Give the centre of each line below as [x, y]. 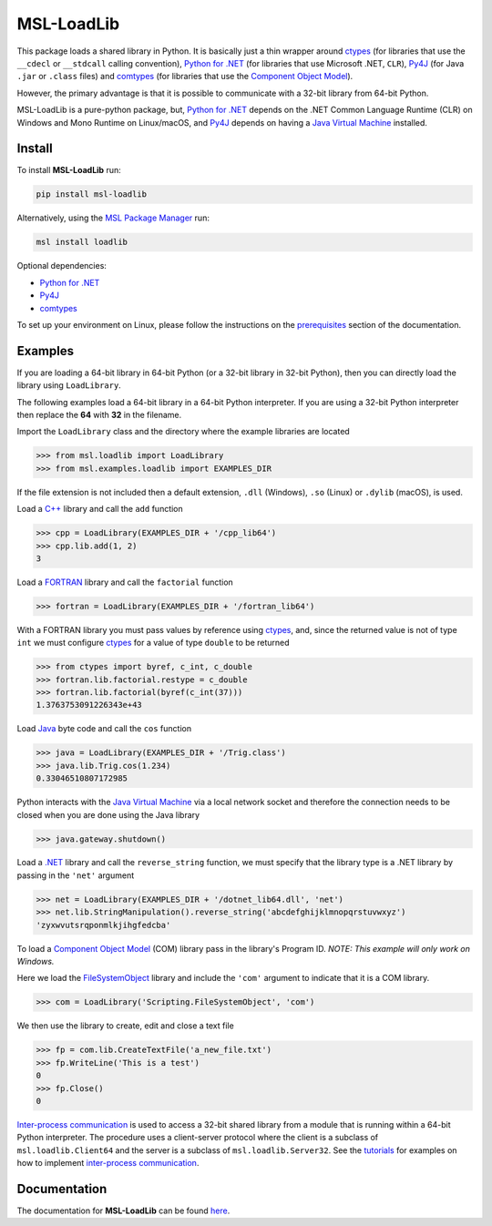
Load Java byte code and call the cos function [104, 729]
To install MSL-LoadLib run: [69, 170]
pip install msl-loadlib [92, 194]
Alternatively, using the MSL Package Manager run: [113, 218]
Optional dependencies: [61, 266]
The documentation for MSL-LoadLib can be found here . [123, 1211]
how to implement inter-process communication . [108, 1163]
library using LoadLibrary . [69, 385]
